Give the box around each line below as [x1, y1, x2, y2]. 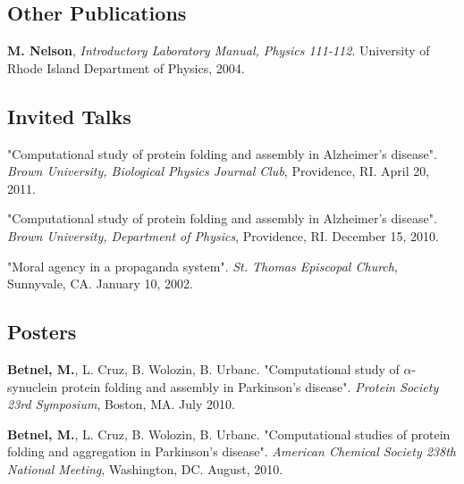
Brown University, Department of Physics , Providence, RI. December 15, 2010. [7, 226, 439, 245]
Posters [7, 318, 77, 346]
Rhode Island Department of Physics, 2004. [7, 58, 245, 77]
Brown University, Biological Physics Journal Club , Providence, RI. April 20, [7, 162, 430, 180]
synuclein [7, 377, 58, 396]
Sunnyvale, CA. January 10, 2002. [7, 274, 193, 293]
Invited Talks [7, 102, 131, 129]
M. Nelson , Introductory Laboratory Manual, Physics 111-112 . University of [7, 41, 430, 60]
